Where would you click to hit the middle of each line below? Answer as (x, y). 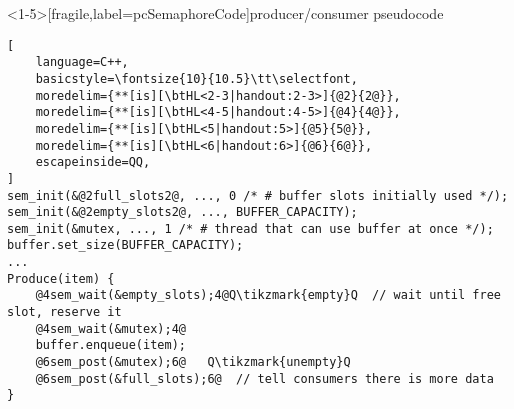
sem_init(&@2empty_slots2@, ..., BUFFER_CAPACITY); (182, 212)
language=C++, (82, 62)
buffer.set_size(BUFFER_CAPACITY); (125, 245)
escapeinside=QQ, (93, 162)
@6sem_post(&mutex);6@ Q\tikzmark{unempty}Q (193, 362)
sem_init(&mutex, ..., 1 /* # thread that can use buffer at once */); (250, 228)
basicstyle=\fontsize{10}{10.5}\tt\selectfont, (196, 78)
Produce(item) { (61, 278)
